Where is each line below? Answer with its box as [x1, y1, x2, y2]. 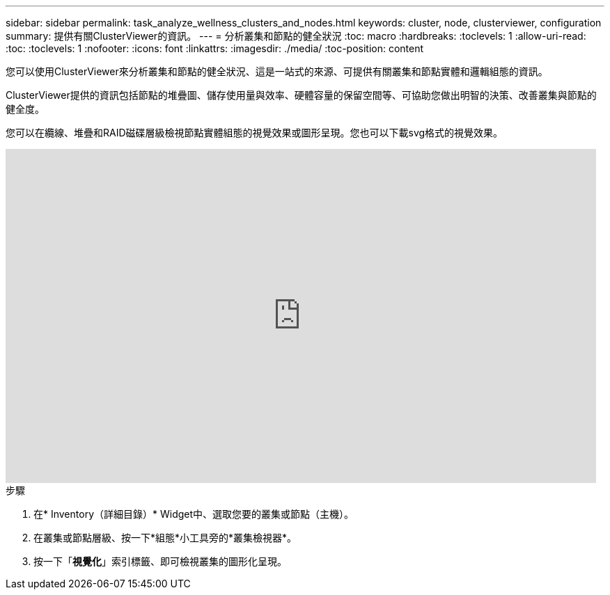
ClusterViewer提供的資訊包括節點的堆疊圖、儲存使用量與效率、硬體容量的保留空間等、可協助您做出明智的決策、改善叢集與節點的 [6, 89, 597, 101]
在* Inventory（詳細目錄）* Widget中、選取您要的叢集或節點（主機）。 [33, 508, 354, 520]
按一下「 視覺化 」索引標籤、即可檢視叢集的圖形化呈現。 [33, 555, 287, 567]
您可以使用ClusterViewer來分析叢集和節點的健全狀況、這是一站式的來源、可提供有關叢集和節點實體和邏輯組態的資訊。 [6, 65, 548, 77]
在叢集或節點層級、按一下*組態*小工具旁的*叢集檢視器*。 [33, 532, 297, 544]
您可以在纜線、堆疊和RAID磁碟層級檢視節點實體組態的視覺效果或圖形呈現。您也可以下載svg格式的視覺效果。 [6, 127, 503, 138]
